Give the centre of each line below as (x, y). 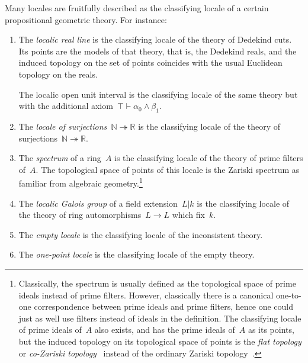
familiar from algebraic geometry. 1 (81, 182)
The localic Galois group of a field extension (98, 203)
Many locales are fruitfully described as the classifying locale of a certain (137, 8)
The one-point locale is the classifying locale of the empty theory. (137, 254)
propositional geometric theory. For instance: (86, 19)
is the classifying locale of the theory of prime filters (209, 158)
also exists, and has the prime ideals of (165, 330)
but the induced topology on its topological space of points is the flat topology (160, 341)
